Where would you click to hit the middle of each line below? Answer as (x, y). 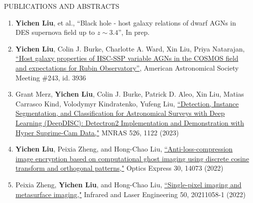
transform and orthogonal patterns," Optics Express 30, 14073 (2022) (119, 168)
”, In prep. (134, 32)
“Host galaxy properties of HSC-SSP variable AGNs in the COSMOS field (127, 58)
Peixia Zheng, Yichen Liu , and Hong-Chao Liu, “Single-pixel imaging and (128, 184)
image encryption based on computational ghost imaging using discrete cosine (132, 158)
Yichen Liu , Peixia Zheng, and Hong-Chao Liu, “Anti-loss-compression (124, 149)
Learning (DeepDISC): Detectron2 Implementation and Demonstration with (130, 122)
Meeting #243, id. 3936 (51, 77)
